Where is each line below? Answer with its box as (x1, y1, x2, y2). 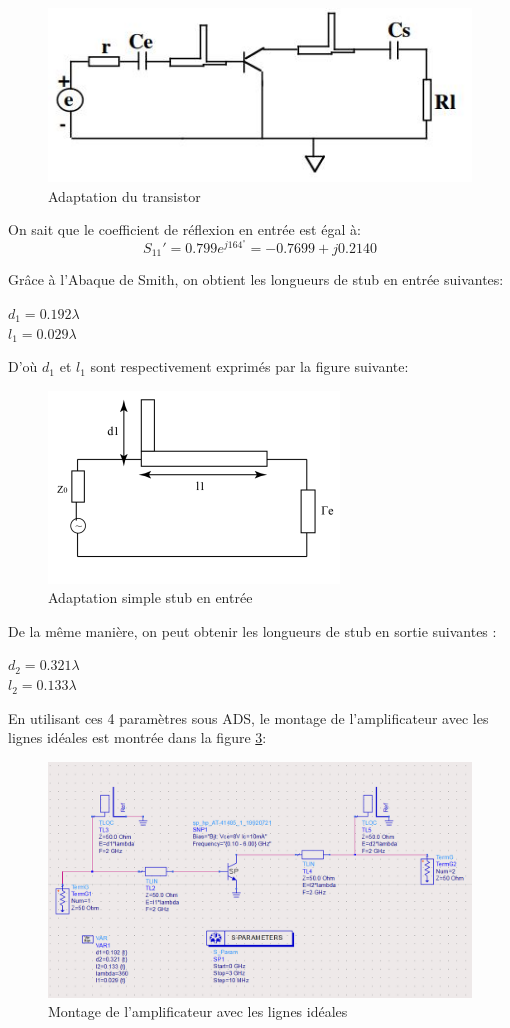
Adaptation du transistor (48, 185, 201, 206)
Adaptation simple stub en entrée (48, 587, 253, 608)
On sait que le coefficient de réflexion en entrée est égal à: (8, 219, 361, 240)
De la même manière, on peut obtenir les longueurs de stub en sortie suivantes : (8, 620, 497, 641)
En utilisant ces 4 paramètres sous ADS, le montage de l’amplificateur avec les (8, 707, 489, 728)
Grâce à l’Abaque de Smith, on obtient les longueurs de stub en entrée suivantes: (8, 269, 504, 290)
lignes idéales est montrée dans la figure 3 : (8, 727, 267, 748)
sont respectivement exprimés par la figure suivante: (90, 356, 409, 377)
